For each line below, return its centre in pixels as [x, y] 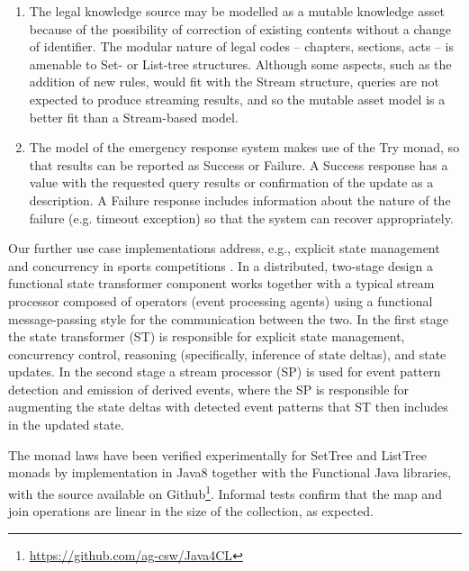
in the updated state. [66, 425]
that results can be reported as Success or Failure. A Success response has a [239, 164]
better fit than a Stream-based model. [134, 117]
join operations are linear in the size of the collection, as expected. [191, 511]
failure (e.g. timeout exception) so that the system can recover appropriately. [241, 218]
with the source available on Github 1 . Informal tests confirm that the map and [225, 492]
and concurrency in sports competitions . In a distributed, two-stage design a [221, 265]
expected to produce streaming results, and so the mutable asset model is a [237, 99]
